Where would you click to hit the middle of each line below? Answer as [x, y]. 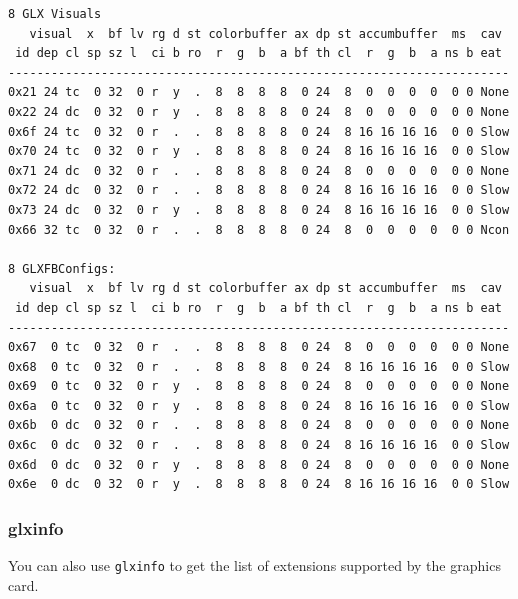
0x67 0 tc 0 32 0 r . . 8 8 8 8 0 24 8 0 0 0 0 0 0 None [259, 347]
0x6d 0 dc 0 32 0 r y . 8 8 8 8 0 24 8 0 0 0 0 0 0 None [259, 464]
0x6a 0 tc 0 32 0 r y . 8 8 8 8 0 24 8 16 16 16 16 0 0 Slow [259, 405]
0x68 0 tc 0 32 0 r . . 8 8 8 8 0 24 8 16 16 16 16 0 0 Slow [259, 366]
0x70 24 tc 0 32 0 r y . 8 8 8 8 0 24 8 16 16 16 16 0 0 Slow [259, 151]
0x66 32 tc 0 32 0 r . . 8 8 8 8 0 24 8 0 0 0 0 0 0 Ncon [259, 229]
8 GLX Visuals [55, 14]
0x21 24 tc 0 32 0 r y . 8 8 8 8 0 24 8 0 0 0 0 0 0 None [259, 92]
